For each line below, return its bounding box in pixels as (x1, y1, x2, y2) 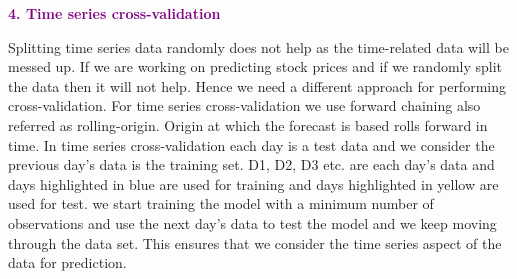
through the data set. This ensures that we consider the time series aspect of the (8, 232, 502, 253)
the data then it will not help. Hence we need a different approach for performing (8, 75, 506, 96)
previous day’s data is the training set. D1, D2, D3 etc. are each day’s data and (8, 154, 495, 175)
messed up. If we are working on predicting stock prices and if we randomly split (8, 56, 503, 77)
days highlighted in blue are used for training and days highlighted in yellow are (8, 173, 499, 194)
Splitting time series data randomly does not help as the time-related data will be (8, 36, 509, 57)
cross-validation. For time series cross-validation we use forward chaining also (8, 95, 481, 116)
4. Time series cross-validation (8, 3, 221, 23)
